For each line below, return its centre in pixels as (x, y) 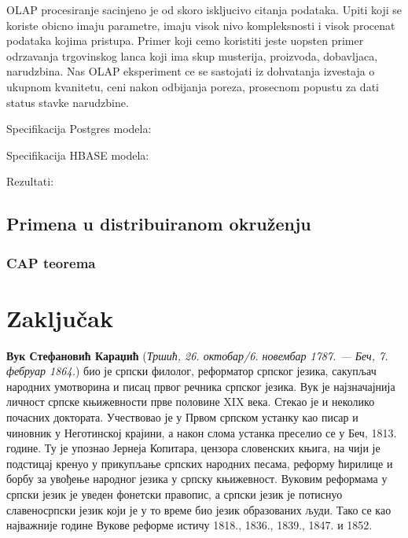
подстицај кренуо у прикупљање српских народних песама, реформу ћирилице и (200, 463)
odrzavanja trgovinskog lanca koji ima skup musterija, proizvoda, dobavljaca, (192, 55)
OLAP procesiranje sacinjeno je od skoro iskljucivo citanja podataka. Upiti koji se (204, 9)
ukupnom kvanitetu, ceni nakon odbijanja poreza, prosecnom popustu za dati (193, 86)
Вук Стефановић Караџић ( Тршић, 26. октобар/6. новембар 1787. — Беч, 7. (197, 355)
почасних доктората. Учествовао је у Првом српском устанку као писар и (182, 417)
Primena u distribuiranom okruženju (159, 224)
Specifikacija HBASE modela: (78, 155)
